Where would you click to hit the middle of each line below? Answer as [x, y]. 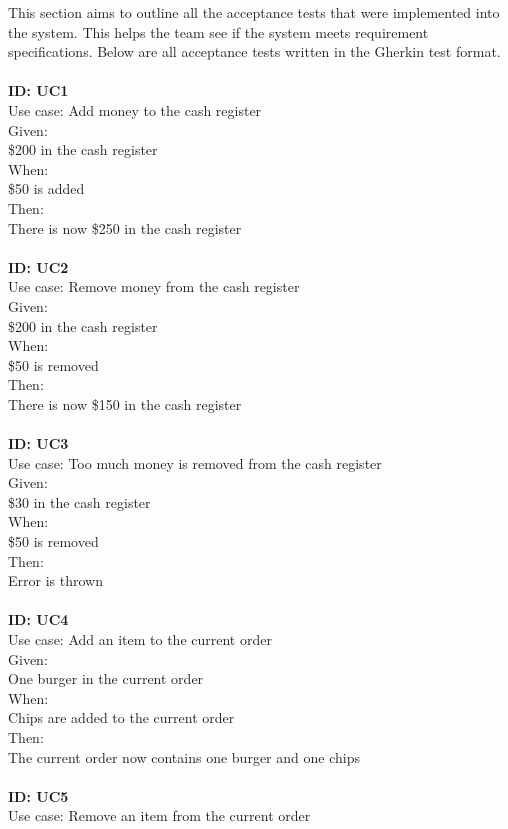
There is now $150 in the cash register [125, 403]
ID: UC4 [38, 619]
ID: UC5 [38, 795]
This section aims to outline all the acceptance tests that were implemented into [254, 12]
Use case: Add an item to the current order [140, 639]
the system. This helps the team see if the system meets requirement [218, 31]
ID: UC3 [38, 443]
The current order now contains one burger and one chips [184, 756]
